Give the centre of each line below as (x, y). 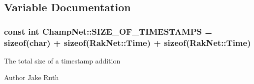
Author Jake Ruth (32, 77)
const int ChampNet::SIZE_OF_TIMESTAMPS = (108, 31)
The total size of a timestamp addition (62, 60)
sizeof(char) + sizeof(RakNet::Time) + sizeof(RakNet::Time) (127, 42)
